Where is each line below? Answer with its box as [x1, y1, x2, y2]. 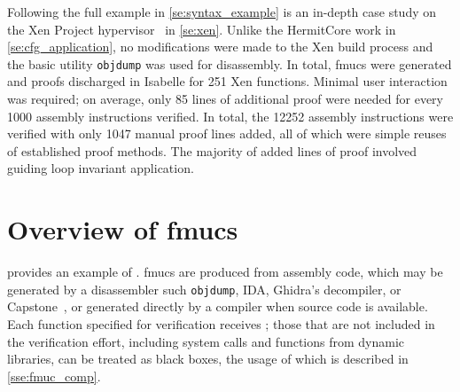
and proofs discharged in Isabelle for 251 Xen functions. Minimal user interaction [7, 72, 448, 90]
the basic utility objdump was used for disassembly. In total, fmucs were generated [7, 54, 452, 73]
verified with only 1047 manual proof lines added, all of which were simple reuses [7, 124, 447, 143]
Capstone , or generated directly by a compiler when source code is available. [7, 297, 428, 316]
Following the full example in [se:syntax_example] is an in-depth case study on [7, 3, 436, 20]
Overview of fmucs [7, 211, 238, 247]
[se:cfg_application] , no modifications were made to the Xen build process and [7, 37, 433, 56]
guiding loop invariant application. [7, 159, 194, 177]
